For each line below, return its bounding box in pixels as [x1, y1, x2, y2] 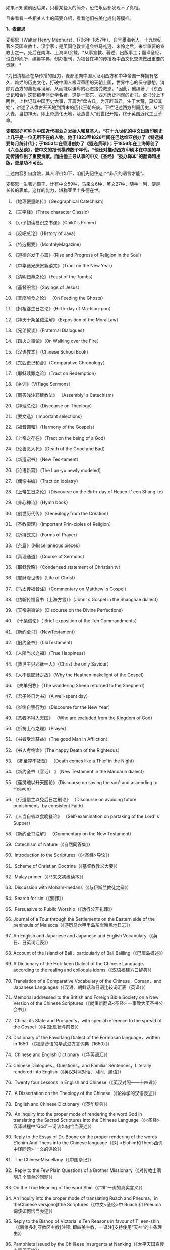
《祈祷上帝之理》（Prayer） [13, 726, 69, 731]
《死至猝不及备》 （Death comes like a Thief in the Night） [14, 758, 137, 764]
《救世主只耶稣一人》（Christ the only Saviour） [13, 661, 111, 667]
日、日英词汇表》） [13, 939, 51, 945]
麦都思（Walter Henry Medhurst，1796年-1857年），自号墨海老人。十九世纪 [6, 37, 162, 43]
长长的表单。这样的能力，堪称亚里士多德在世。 [6, 187, 103, 193]
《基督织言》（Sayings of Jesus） [13, 284, 82, 290]
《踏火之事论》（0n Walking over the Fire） [13, 338, 101, 344]
